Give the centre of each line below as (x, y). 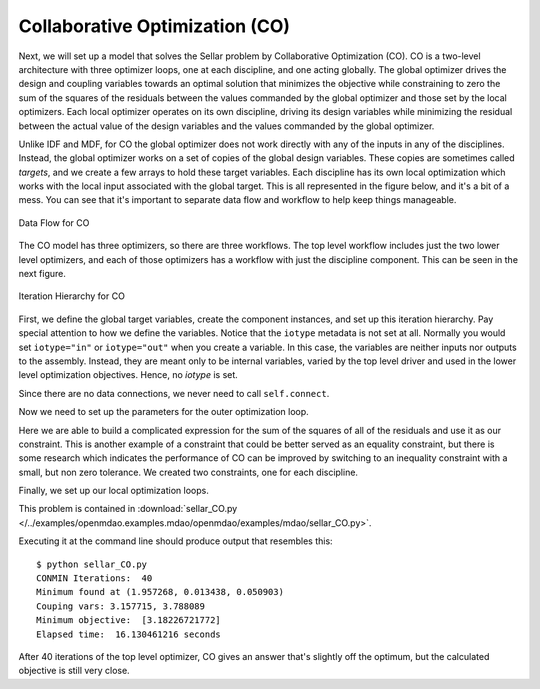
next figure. (42, 274)
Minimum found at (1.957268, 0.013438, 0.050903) (160, 592)
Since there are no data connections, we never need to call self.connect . (174, 393)
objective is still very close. (74, 671)
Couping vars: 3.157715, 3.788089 (120, 606)
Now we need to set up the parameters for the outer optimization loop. (163, 412)
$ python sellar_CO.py (92, 564)
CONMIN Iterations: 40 (94, 578)
